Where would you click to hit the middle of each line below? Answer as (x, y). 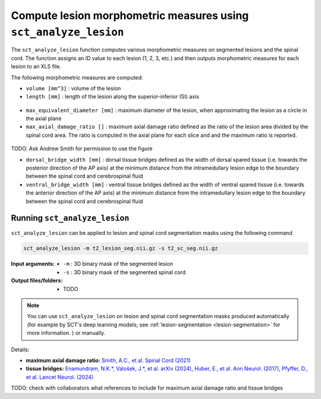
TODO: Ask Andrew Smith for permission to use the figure (82, 149)
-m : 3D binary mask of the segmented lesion (118, 264)
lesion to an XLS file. (36, 67)
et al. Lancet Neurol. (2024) (60, 377)
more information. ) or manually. (66, 333)
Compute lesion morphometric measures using (130, 15)
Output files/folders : (37, 281)
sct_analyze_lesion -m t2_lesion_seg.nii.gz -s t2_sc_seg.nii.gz (121, 249)
